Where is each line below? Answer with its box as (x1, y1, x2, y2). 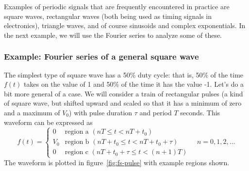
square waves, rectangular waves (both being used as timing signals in (4, 11, 212, 21)
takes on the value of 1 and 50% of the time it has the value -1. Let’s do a (24, 79, 244, 89)
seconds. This (180, 107, 220, 117)
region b (65, 139, 89, 146)
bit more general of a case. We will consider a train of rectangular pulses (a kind (4, 88, 243, 98)
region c (65, 149, 89, 156)
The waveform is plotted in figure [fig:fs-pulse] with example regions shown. (4, 157, 230, 167)
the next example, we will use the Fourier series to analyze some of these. (4, 30, 222, 40)
